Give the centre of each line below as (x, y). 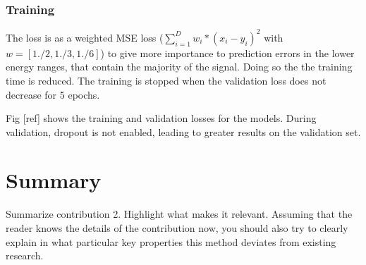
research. (25, 255)
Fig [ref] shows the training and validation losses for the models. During (161, 118)
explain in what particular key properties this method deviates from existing (171, 241)
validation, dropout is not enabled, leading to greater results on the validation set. (183, 131)
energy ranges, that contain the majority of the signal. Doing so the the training (179, 67)
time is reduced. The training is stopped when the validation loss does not (166, 80)
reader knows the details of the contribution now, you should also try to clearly (177, 228)
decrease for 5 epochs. (53, 94)
